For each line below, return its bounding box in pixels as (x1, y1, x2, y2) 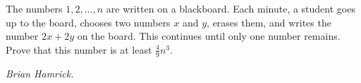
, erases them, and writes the (207, 15, 331, 29)
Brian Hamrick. (6, 66, 74, 80)
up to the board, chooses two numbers (6, 15, 171, 29)
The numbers (6, 1, 63, 15)
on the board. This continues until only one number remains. (77, 29, 341, 43)
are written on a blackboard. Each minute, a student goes (106, 1, 355, 15)
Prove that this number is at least (6, 42, 152, 56)
